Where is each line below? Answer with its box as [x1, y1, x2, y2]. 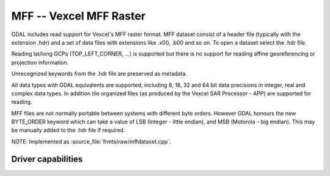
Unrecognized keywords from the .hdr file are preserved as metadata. [11, 70, 188, 78]
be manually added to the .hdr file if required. [11, 127, 125, 134]
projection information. [11, 59, 69, 66]
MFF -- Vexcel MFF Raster [11, 9, 146, 23]
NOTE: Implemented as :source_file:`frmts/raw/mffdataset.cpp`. [11, 137, 171, 145]
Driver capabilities [11, 153, 83, 164]
